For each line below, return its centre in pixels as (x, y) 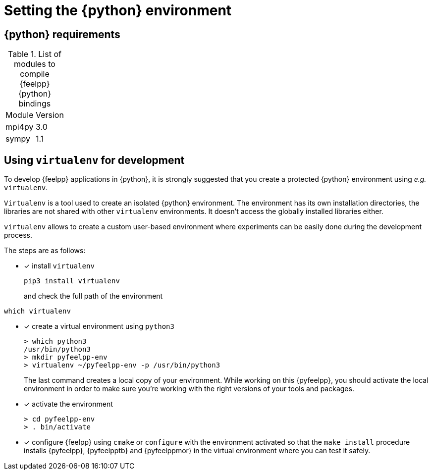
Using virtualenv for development (94, 160)
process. (18, 235)
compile (35, 74)
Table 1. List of (35, 54)
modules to (35, 64)
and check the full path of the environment (93, 296)
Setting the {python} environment (118, 10)
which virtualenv (37, 311)
